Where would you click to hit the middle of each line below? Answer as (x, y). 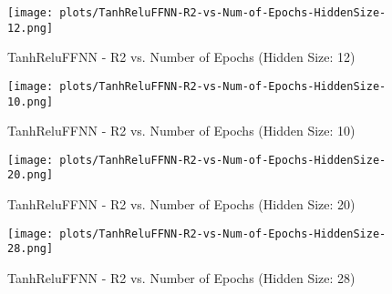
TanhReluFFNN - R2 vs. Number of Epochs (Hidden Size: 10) (181, 131)
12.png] (31, 28)
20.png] (31, 175)
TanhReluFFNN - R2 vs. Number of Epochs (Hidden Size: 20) (181, 204)
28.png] (31, 249)
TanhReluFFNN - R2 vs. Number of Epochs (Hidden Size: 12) (181, 57)
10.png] (31, 101)
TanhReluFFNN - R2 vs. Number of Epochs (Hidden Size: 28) (181, 278)
